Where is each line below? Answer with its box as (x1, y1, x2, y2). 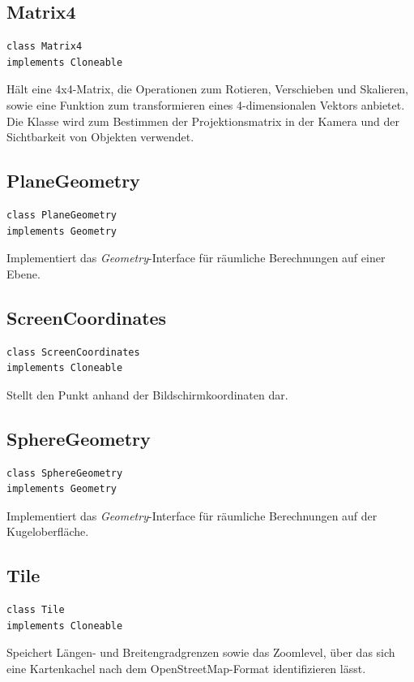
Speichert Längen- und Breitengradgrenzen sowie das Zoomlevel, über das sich (6, 644, 395, 661)
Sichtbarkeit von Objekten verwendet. (6, 128, 194, 145)
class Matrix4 (6, 41, 83, 53)
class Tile (6, 604, 65, 616)
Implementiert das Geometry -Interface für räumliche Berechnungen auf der (6, 507, 378, 524)
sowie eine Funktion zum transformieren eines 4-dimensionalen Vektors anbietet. (6, 96, 405, 113)
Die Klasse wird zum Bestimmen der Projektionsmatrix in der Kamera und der (6, 112, 399, 129)
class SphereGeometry (6, 467, 123, 479)
